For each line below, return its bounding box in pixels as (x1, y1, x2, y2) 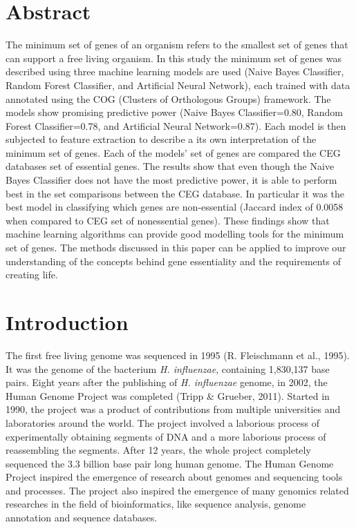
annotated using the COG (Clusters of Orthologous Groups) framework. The (6, 91, 331, 106)
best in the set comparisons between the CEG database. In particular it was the (6, 186, 345, 200)
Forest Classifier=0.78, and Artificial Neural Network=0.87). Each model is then (6, 118, 346, 133)
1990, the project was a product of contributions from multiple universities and (6, 402, 341, 416)
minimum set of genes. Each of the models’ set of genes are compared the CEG (6, 145, 341, 160)
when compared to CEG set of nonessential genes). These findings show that (6, 213, 330, 227)
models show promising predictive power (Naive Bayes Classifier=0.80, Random (6, 105, 343, 119)
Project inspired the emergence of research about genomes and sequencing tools (6, 470, 343, 484)
